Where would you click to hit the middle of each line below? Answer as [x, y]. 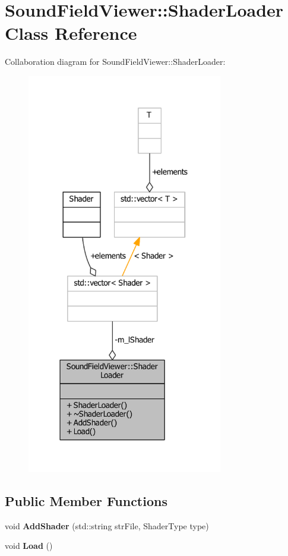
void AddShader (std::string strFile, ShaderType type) [107, 525]
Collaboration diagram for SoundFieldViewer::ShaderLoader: [115, 62]
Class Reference [71, 33]
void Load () [29, 546]
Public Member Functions [86, 501]
